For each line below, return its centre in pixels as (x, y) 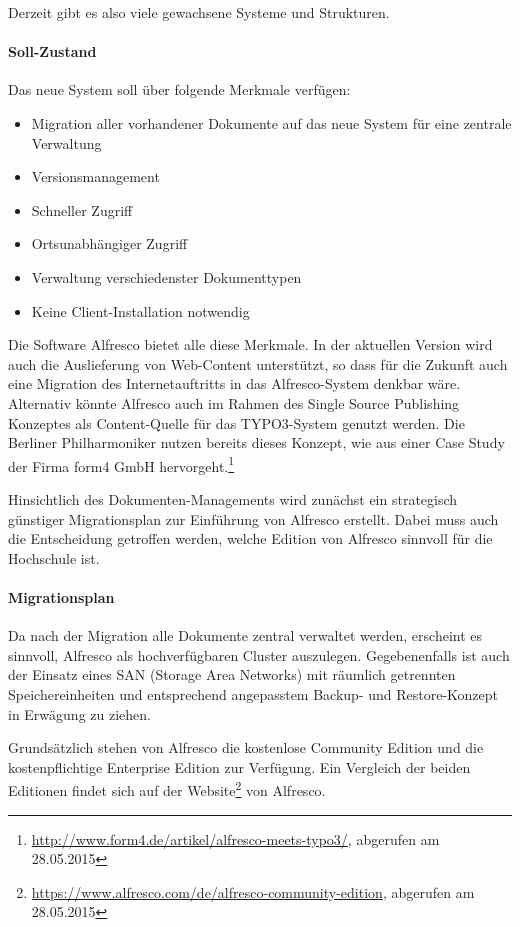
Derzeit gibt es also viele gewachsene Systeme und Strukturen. (199, 12)
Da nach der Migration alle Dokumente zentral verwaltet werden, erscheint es (245, 635)
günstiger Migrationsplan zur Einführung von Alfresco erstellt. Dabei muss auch (253, 518)
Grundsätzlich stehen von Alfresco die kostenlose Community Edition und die (246, 747)
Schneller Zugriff (82, 209)
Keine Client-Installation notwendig (140, 310)
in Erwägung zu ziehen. (79, 713)
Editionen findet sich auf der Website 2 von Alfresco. (167, 788)
